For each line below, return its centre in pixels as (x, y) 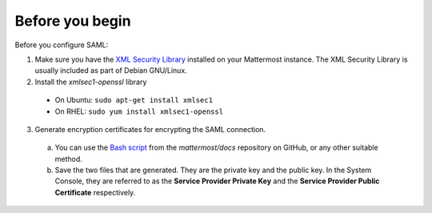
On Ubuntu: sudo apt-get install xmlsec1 (134, 100)
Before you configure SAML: (62, 45)
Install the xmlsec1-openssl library (91, 82)
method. (69, 159)
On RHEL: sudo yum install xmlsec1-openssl (139, 111)
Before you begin (73, 21)
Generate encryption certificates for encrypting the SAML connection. (150, 129)
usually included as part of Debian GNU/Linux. (111, 70)
